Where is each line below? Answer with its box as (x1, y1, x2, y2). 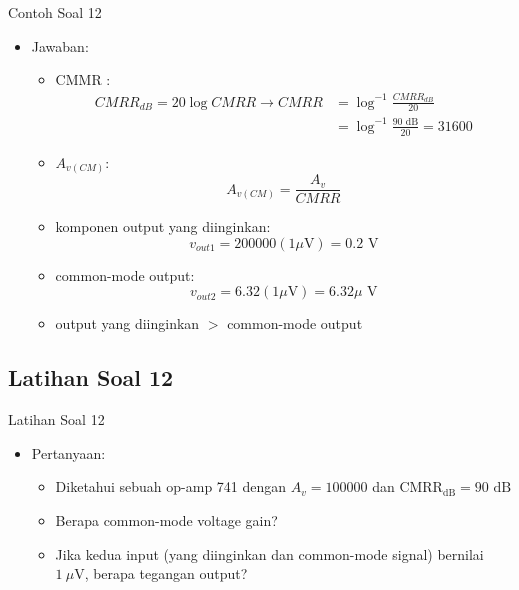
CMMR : (55, 69, 111, 90)
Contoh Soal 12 (8, 2, 102, 22)
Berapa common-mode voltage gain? (55, 510, 278, 531)
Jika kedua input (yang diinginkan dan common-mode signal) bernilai (55, 543, 484, 564)
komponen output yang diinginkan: (55, 216, 271, 237)
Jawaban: (31, 35, 89, 56)
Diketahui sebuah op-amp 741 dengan (55, 476, 287, 497)
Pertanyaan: (31, 442, 106, 463)
